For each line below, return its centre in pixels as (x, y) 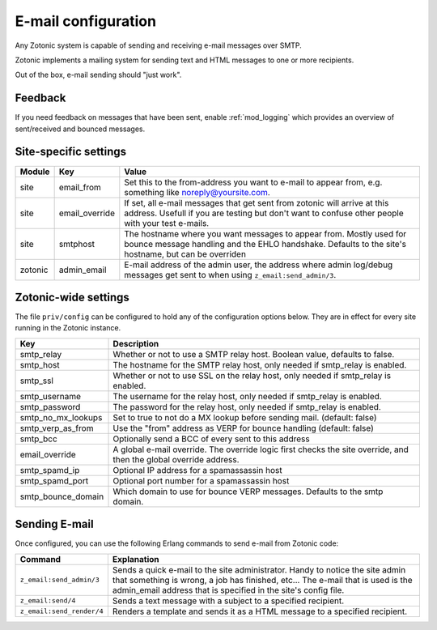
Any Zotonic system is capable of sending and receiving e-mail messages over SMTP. (159, 45)
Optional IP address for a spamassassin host (197, 470)
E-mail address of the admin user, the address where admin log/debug (259, 265)
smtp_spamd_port (54, 480)
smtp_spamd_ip (50, 470)
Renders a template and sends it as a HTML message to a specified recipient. (260, 611)
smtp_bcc (39, 439)
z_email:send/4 (48, 600)
